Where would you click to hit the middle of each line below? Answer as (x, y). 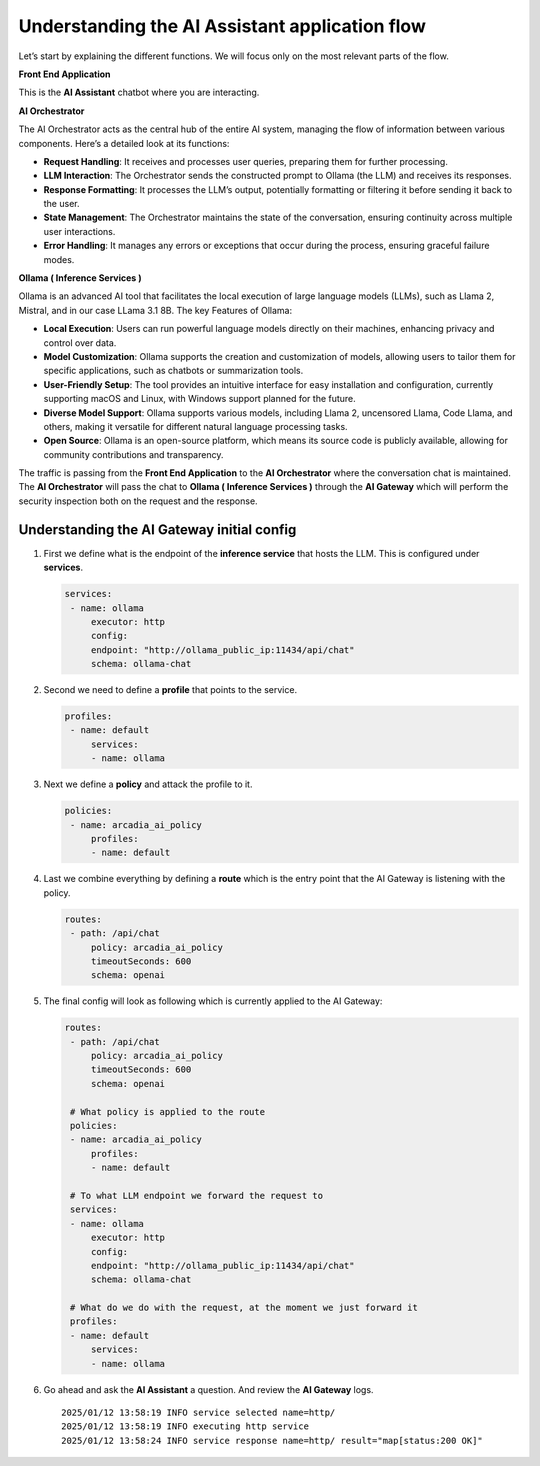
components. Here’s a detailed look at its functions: (124, 143)
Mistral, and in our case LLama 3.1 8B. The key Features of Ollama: (155, 310)
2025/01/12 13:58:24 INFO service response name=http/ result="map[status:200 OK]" (272, 1440)
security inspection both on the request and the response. (138, 501)
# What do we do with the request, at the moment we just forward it (244, 1308)
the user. (61, 204)
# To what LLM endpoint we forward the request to (197, 1195)
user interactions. (79, 231)
